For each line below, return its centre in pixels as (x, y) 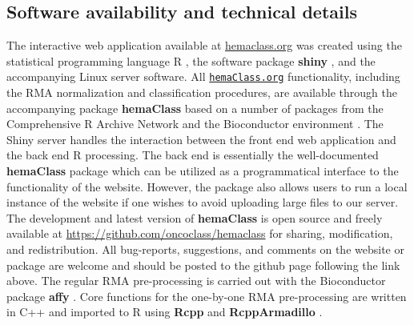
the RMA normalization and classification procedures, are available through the (202, 92)
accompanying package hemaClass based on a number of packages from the (195, 108)
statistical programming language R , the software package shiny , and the (191, 60)
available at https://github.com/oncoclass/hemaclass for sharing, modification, (200, 233)
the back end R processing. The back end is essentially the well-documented (193, 155)
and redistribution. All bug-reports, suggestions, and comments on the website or (205, 249)
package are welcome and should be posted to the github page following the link (203, 265)
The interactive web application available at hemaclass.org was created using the (204, 45)
